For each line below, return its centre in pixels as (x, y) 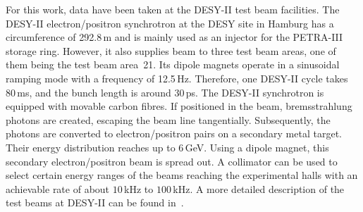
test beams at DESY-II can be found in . (95, 202)
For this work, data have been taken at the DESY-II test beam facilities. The (173, 9)
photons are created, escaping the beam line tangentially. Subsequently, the (168, 119)
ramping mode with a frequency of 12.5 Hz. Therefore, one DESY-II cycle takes (177, 78)
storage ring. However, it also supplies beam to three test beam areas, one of (171, 50)
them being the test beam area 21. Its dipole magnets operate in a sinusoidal (173, 64)
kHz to (139, 188)
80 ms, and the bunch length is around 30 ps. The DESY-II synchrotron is (165, 92)
